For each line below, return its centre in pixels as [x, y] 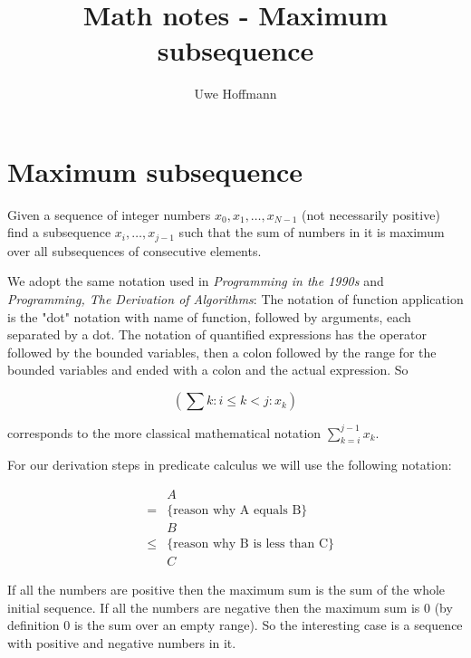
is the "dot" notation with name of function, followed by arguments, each [209, 316]
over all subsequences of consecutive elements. [135, 250]
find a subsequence [59, 232]
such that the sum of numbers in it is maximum [312, 232]
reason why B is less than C [251, 544]
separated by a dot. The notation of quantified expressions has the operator [217, 334]
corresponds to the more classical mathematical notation [164, 432]
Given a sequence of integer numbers [109, 214]
